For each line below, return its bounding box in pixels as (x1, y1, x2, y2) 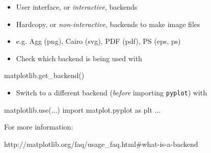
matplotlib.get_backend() (4, 70, 85, 81)
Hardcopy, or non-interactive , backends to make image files (16, 18, 200, 29)
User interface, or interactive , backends (16, 2, 138, 12)
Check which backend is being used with (16, 53, 142, 63)
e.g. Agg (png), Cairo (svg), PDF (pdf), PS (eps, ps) (16, 36, 181, 46)
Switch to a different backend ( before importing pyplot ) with (16, 87, 207, 97)
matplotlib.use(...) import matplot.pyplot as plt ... (4, 104, 161, 115)
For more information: (4, 121, 73, 132)
